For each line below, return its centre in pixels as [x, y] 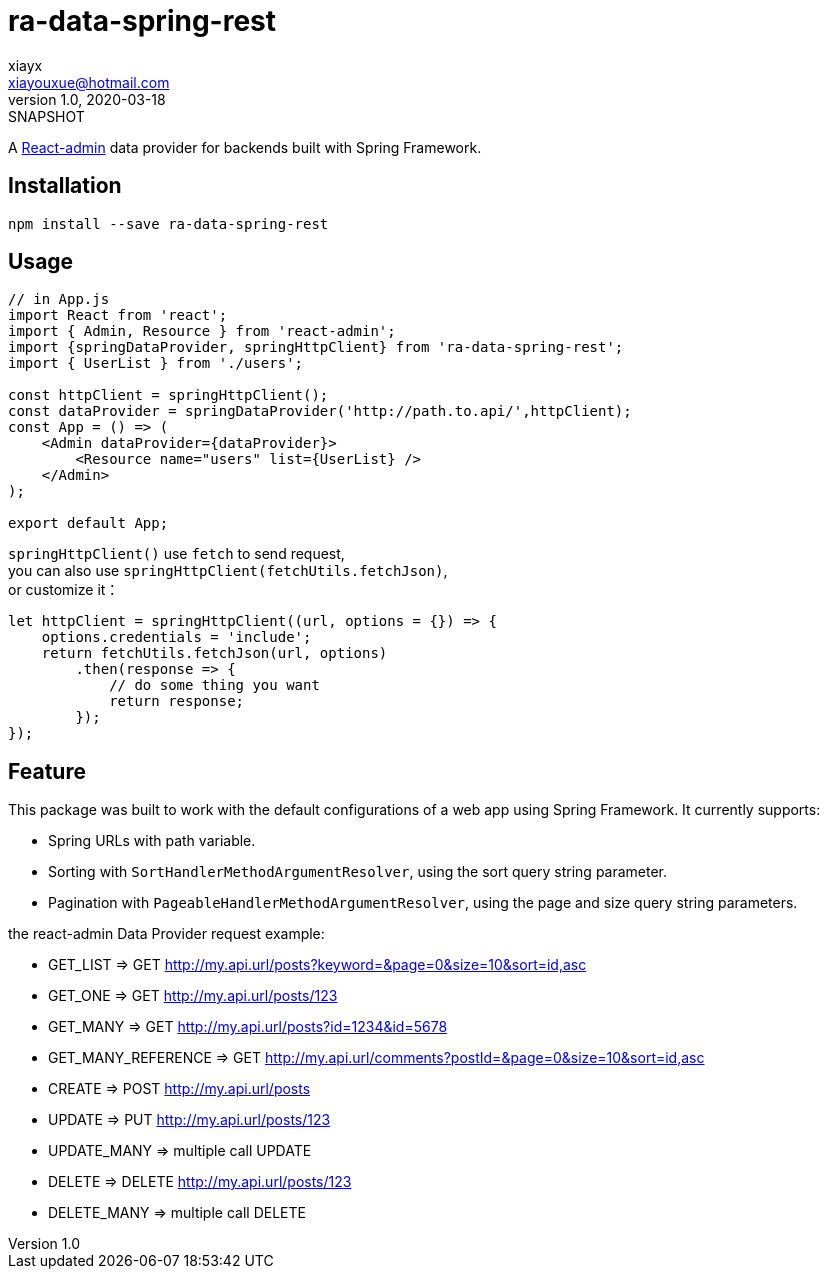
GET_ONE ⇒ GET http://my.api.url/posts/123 [193, 996]
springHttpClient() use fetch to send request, [176, 554]
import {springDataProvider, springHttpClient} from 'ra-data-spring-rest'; [316, 347]
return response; [177, 701]
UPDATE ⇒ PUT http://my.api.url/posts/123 [189, 1120]
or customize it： [64, 590]
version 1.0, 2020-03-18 [87, 99]
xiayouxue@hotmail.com [89, 82]
